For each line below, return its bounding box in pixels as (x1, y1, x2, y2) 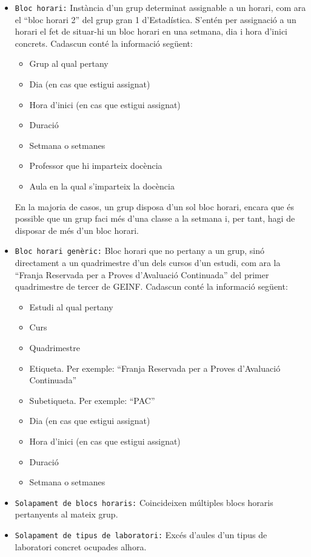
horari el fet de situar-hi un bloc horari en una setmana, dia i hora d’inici (15, 25, 288, 38)
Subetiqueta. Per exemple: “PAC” (29, 394, 155, 406)
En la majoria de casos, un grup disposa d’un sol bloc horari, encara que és (15, 200, 294, 213)
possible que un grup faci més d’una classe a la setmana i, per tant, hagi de (15, 212, 295, 225)
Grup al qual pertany (29, 57, 109, 70)
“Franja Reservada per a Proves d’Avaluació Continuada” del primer (15, 268, 269, 281)
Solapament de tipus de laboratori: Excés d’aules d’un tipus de (15, 528, 267, 541)
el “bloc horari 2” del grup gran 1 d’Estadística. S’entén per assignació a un (15, 13, 296, 26)
